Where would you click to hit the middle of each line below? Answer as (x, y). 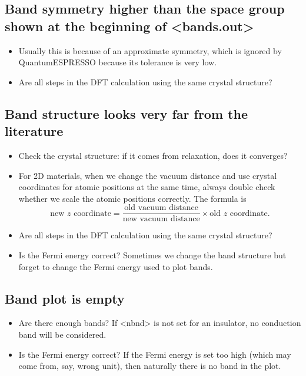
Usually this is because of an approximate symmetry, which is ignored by (150, 50)
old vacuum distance (162, 208)
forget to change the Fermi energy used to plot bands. (116, 266)
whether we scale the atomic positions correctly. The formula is (132, 198)
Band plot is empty (65, 298)
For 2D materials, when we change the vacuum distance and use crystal (148, 175)
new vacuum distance (161, 219)
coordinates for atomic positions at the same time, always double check (147, 187)
